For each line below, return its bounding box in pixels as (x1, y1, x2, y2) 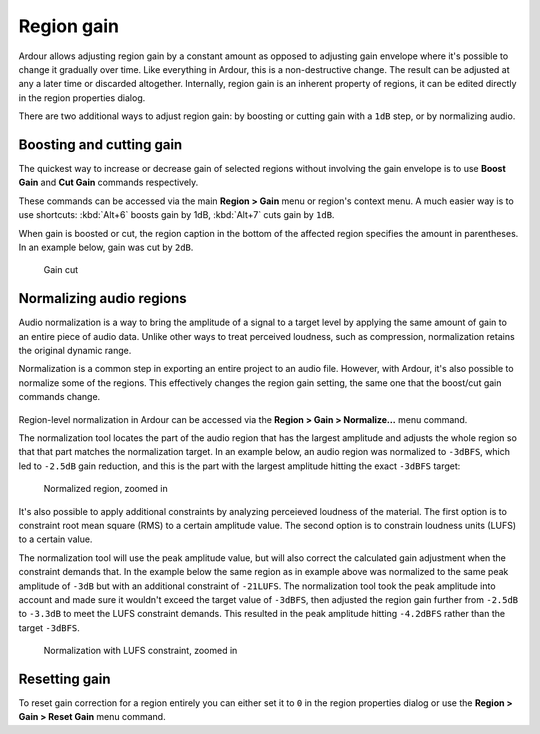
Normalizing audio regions (18, 290, 187, 307)
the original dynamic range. (18, 345, 132, 357)
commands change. (18, 391, 101, 403)
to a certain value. (18, 533, 93, 545)
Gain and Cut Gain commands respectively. (18, 176, 199, 189)
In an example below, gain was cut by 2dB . (18, 241, 194, 253)
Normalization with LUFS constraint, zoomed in (43, 645, 238, 657)
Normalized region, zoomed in (43, 483, 169, 495)
